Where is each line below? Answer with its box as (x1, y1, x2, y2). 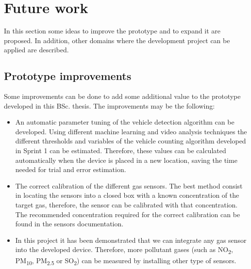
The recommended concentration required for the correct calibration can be (15, 209, 240, 219)
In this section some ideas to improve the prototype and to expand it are (4, 26, 221, 36)
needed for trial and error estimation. (15, 164, 126, 174)
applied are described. (4, 45, 69, 55)
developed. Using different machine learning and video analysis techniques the (15, 126, 247, 136)
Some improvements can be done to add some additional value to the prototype (4, 91, 241, 101)
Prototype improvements (4, 68, 132, 83)
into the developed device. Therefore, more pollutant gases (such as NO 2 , (15, 244, 233, 256)
